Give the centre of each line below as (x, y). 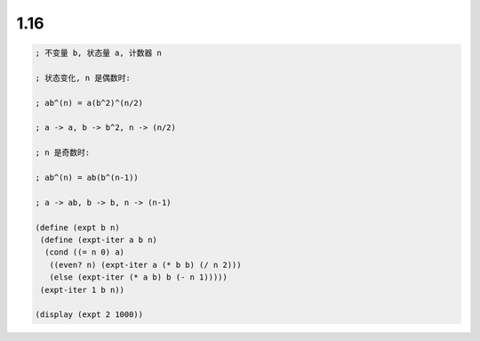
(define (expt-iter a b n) (99, 240)
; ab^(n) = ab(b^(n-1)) (87, 178)
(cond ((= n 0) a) (84, 252)
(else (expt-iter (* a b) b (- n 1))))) (139, 277)
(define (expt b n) (77, 227)
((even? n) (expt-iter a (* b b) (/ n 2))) (145, 264)
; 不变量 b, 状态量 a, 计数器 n (98, 53)
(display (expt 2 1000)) (89, 315)
